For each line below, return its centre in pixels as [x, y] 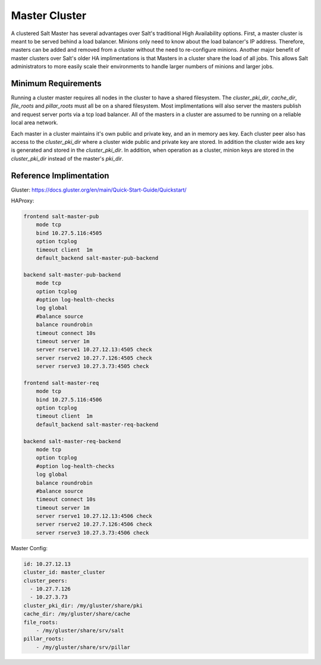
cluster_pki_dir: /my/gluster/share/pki [83, 606]
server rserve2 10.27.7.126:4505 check [94, 358]
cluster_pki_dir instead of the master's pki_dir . [67, 158]
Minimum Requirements [56, 83]
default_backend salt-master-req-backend [97, 424]
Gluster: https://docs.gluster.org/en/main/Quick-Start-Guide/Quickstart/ [99, 190]
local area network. [35, 123]
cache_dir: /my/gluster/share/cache [77, 614]
